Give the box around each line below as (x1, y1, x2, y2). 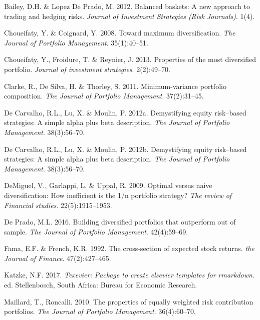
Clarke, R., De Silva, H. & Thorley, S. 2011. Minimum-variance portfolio (4, 80, 226, 91)
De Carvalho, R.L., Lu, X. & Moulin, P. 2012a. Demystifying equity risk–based (4, 107, 246, 117)
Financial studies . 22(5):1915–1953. (4, 199, 112, 210)
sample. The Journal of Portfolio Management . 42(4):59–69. (4, 226, 188, 236)
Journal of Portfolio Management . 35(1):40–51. (4, 37, 148, 47)
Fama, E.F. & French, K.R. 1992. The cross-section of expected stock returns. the (4, 243, 254, 253)
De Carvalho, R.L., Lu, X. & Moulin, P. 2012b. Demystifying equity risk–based (4, 143, 247, 154)
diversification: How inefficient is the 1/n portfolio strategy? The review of (4, 189, 232, 200)
